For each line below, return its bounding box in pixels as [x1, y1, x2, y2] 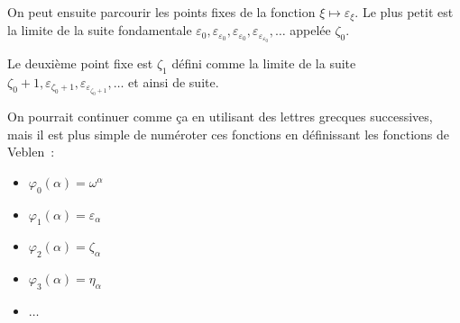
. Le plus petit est [354, 3, 454, 21]
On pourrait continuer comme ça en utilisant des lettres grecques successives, [7, 107, 433, 126]
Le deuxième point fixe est [7, 54, 153, 73]
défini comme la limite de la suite [171, 54, 356, 73]
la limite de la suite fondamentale [7, 21, 192, 40]
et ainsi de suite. [128, 72, 219, 91]
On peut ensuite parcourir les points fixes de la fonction [7, 3, 316, 21]
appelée [290, 21, 331, 40]
